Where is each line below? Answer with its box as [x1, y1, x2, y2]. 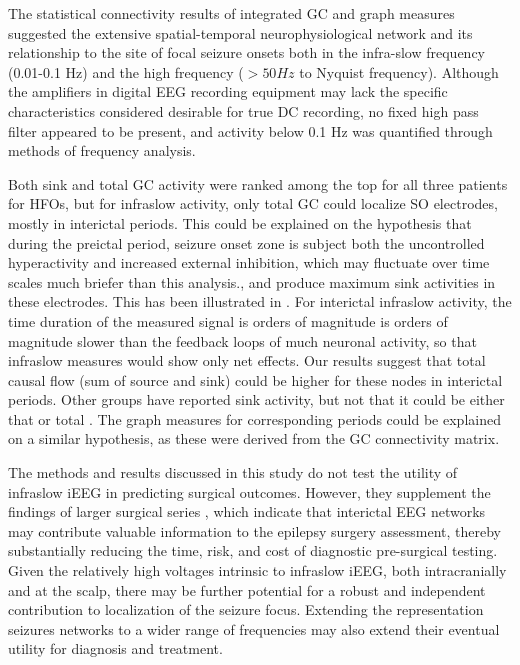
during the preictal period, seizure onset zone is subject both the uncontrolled [8, 232, 485, 253]
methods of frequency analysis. [8, 140, 196, 161]
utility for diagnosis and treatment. [8, 638, 223, 659]
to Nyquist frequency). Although [299, 61, 499, 82]
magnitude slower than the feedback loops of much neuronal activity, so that [8, 330, 477, 351]
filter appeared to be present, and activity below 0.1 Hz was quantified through [8, 120, 493, 141]
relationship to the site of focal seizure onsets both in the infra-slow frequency [8, 42, 486, 63]
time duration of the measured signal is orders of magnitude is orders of [8, 310, 448, 331]
